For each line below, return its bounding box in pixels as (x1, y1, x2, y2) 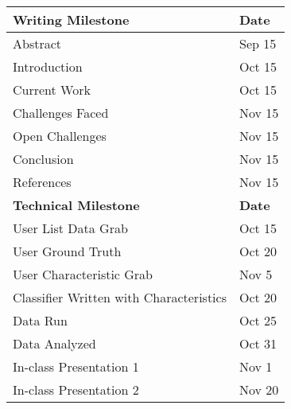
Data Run (13, 311, 68, 329)
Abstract (13, 34, 62, 53)
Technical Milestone (13, 196, 140, 214)
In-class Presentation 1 (13, 357, 139, 376)
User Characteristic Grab (13, 265, 153, 283)
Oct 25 (239, 311, 277, 329)
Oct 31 (239, 334, 277, 353)
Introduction (13, 57, 83, 76)
